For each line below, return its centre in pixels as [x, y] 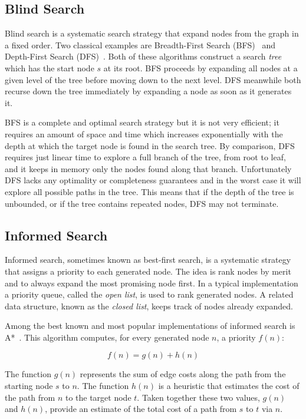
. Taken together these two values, [198, 397]
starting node [29, 386]
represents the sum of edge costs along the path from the [183, 374]
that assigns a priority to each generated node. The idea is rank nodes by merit [148, 271]
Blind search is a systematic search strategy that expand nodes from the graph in [152, 33]
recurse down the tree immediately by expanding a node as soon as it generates [148, 91]
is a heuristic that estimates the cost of [229, 386]
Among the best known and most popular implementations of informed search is [150, 326]
